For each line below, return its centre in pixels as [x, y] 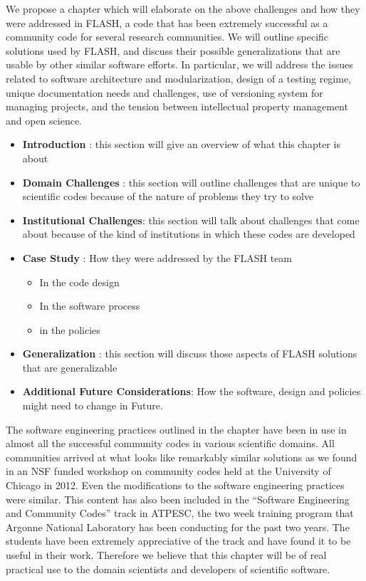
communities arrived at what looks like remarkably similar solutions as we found [182, 457]
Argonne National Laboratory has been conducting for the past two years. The [178, 527]
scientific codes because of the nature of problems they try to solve [168, 196]
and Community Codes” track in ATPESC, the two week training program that [180, 513]
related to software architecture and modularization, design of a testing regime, [179, 78]
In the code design [79, 282]
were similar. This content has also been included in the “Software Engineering [178, 499]
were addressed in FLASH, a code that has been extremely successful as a [167, 22]
